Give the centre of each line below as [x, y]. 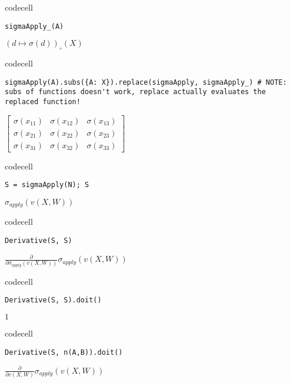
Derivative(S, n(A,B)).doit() [64, 352]
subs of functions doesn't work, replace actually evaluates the [135, 92]
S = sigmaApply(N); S [47, 185]
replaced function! [43, 101]
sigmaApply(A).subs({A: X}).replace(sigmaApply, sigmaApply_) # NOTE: [146, 82]
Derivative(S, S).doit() [53, 300]
